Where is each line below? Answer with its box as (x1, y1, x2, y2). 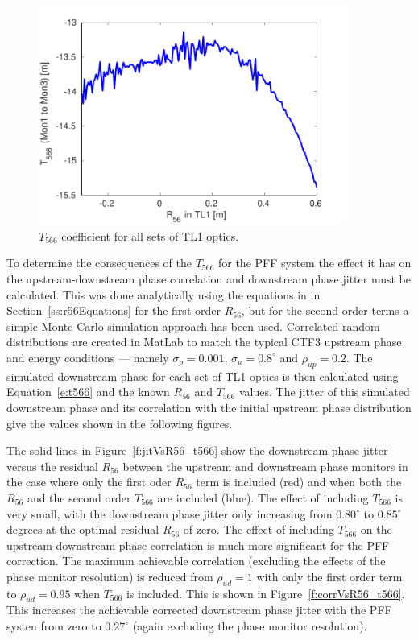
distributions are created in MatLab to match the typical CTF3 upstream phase (6, 333, 402, 350)
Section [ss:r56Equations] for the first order (6, 302, 221, 319)
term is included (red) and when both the (196, 473, 402, 490)
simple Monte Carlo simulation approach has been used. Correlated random (6, 317, 380, 334)
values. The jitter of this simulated (238, 383, 410, 400)
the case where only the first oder (6, 473, 172, 490)
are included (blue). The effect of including (157, 489, 369, 506)
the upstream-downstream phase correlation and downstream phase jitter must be (6, 270, 411, 287)
